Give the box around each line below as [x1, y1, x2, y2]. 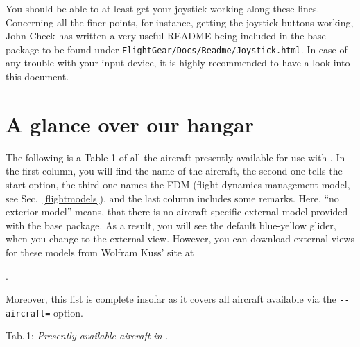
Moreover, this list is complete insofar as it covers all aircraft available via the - [6, 292, 345, 306]
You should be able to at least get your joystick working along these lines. [6, 1, 320, 15]
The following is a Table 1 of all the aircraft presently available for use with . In [6, 150, 345, 164]
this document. [6, 69, 69, 84]
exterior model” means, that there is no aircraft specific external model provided [6, 204, 348, 219]
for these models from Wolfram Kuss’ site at [6, 244, 194, 259]
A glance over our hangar [6, 109, 254, 138]
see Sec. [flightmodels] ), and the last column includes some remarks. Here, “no [6, 190, 339, 205]
